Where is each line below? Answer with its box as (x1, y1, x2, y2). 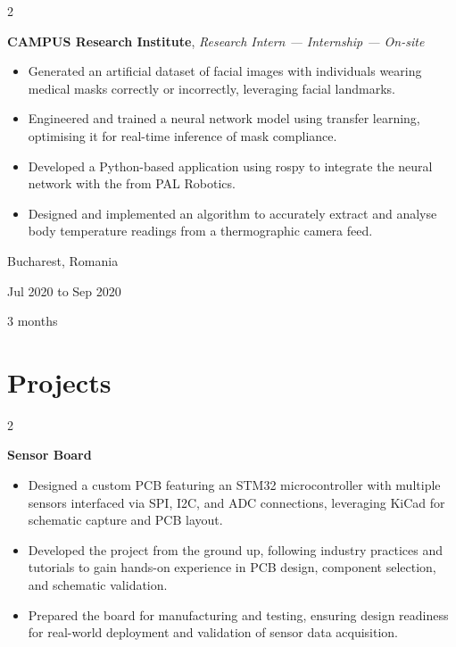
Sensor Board (7, 445, 92, 464)
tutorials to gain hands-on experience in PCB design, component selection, (28, 558, 436, 576)
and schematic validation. (28, 576, 168, 593)
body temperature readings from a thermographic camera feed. (28, 221, 373, 240)
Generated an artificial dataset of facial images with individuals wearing (28, 62, 422, 80)
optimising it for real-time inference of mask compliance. (28, 126, 337, 145)
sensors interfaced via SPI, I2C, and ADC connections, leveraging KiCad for (28, 493, 445, 511)
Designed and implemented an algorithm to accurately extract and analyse (28, 203, 437, 222)
